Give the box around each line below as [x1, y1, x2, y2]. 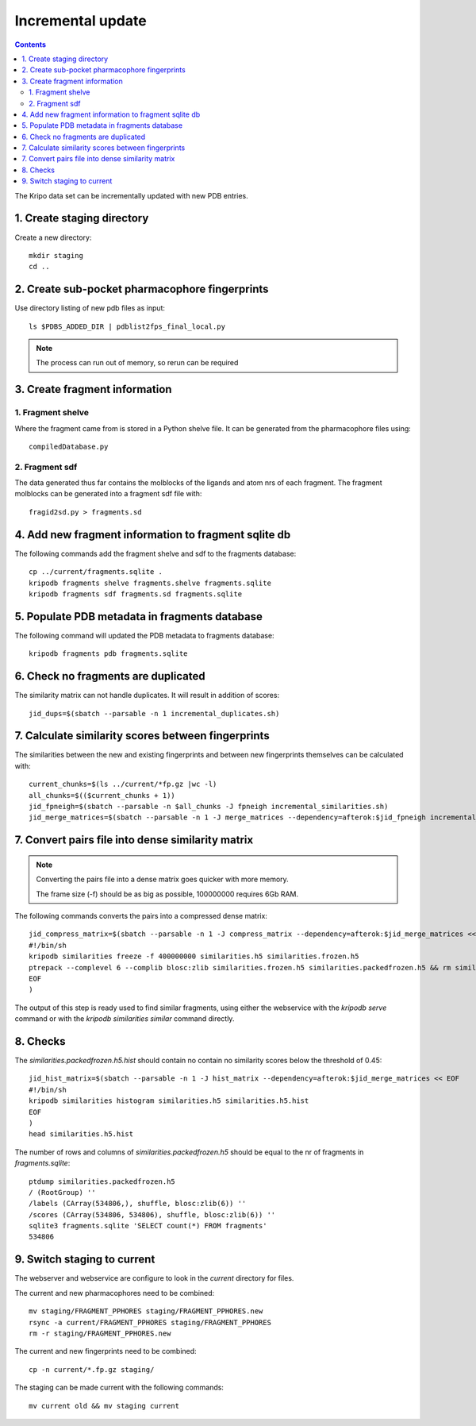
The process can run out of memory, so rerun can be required [36, 358, 239, 368]
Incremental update [14, 12, 147, 29]
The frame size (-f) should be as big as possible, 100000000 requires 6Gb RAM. [36, 889, 299, 899]
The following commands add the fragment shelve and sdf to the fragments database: [14, 549, 297, 558]
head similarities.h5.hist [29, 1130, 134, 1139]
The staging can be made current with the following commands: [14, 1382, 224, 1393]
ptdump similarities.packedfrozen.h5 [29, 1177, 176, 1186]
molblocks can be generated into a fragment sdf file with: [14, 489, 202, 499]
